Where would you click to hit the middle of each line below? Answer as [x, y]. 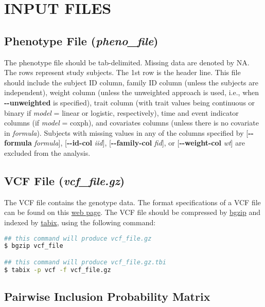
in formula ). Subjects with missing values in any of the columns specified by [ [126, 132]
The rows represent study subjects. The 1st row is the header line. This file [122, 72]
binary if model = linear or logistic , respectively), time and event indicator [121, 112]
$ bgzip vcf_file [34, 246]
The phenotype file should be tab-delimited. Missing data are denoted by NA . [127, 62]
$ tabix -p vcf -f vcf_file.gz [58, 270]
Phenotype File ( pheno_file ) [81, 40]
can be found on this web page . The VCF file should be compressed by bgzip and [132, 212]
